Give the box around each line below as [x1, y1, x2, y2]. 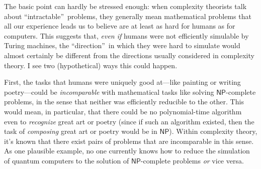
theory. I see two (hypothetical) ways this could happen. [4, 60, 178, 70]
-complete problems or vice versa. [140, 155, 244, 165]
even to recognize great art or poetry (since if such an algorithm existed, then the [4, 116, 254, 126]
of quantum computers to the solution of [4, 155, 129, 165]
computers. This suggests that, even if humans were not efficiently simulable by [4, 30, 249, 41]
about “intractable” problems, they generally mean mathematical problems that [4, 11, 251, 21]
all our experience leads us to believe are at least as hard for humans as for [4, 21, 235, 31]
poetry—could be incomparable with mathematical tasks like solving [4, 86, 214, 97]
